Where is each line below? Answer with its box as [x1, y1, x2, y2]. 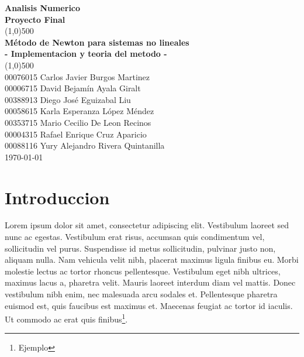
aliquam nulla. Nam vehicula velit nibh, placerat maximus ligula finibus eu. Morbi [5, 253, 299, 266]
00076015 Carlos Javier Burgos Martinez [5, 70, 150, 83]
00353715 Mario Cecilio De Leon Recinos [5, 116, 151, 128]
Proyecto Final [5, 13, 65, 25]
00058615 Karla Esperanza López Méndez [5, 105, 154, 117]
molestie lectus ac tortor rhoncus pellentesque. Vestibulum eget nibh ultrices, [5, 265, 281, 277]
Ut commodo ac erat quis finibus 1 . [5, 311, 128, 325]
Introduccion [5, 185, 110, 209]
